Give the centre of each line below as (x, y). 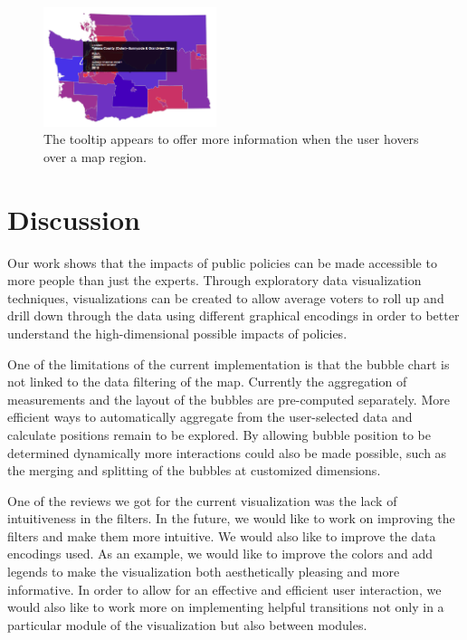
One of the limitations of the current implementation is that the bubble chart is (229, 363)
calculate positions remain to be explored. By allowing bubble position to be (219, 434)
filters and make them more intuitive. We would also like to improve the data (222, 535)
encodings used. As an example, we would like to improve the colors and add (220, 554)
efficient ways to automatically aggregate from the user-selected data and (210, 417)
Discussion (74, 219)
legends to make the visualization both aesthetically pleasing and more (204, 572)
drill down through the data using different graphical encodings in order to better (233, 315)
